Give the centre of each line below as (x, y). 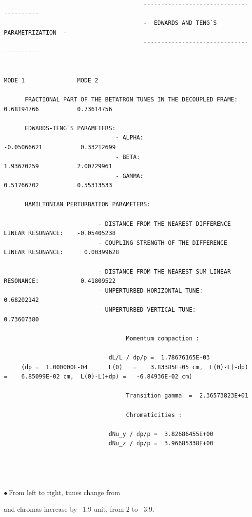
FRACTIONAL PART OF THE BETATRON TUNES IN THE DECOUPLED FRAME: (131, 99)
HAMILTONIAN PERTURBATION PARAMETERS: (87, 205)
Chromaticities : (154, 415)
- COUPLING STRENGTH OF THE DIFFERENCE (163, 243)
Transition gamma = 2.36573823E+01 (187, 396)
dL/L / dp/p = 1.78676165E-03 (159, 357)
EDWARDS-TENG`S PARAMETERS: (70, 128)
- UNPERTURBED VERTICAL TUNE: (147, 310)
